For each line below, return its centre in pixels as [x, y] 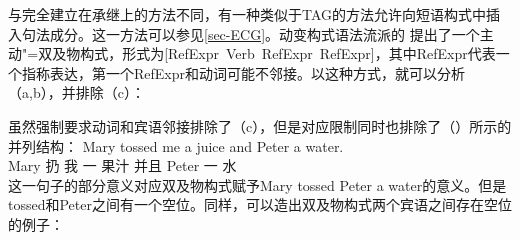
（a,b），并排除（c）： [76, 92]
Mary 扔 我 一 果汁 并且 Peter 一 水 [122, 165]
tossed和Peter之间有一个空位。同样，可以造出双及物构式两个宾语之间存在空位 [260, 204]
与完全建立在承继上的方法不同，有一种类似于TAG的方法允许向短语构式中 [247, 14]
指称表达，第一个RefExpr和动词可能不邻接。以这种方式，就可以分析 [243, 72]
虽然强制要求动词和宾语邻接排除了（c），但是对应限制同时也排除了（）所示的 [260, 125]
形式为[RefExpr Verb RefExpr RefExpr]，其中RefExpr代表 [309, 53]
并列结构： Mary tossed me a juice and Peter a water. [176, 145]
